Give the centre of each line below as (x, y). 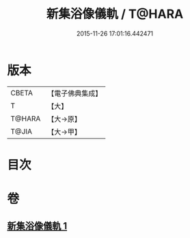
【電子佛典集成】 (75, 93)
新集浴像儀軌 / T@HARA (115, 14)
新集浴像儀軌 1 (37, 226)
